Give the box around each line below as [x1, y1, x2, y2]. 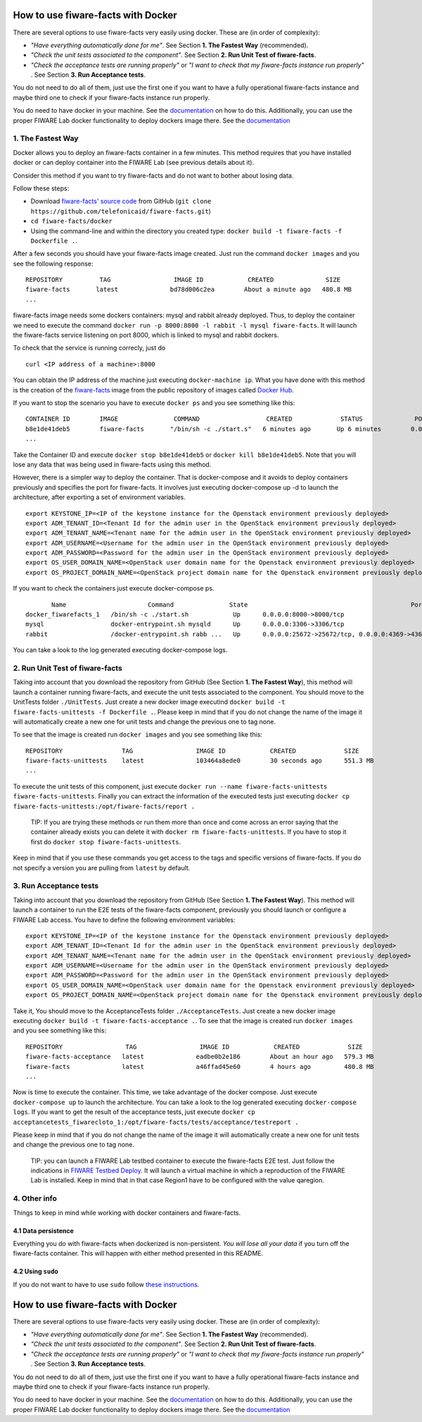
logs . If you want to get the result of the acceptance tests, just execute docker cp [13, 1108, 256, 1116]
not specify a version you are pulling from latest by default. [13, 863, 191, 872]
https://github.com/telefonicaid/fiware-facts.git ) [30, 206, 211, 215]
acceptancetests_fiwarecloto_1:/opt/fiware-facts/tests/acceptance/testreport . [13, 1118, 299, 1126]
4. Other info [13, 1194, 58, 1204]
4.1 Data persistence [13, 1226, 74, 1235]
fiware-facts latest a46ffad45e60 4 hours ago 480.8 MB [25, 1063, 374, 1070]
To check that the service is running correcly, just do [13, 344, 166, 352]
